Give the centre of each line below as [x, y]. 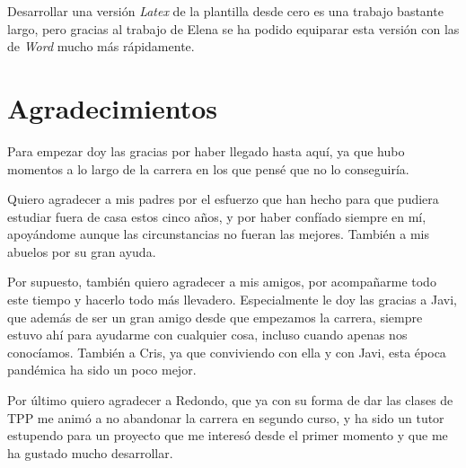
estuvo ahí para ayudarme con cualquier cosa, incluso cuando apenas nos [207, 335]
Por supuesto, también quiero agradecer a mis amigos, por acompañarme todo [222, 282]
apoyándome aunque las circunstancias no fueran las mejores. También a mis [218, 234]
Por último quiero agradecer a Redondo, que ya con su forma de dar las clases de [230, 400]
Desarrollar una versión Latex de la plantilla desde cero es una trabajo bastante [225, 11]
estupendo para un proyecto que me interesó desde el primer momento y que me [228, 435]
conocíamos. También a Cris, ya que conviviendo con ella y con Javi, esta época [227, 352]
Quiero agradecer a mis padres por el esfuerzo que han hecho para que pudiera [223, 199]
